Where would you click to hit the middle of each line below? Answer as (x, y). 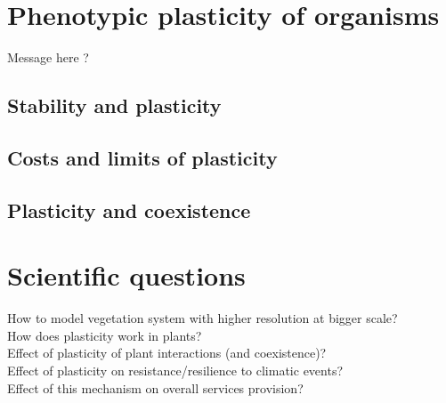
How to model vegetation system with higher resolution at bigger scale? (203, 318)
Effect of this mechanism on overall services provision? (155, 387)
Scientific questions (126, 275)
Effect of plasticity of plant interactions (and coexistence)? (167, 353)
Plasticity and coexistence (129, 210)
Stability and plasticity (114, 105)
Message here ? (48, 57)
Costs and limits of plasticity (142, 157)
